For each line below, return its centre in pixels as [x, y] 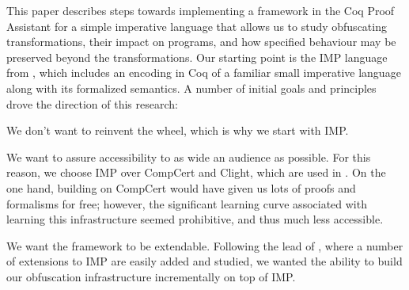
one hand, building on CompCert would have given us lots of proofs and [181, 187]
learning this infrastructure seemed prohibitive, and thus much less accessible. [195, 219]
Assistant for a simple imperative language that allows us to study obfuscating [197, 26]
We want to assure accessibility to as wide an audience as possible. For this [189, 156]
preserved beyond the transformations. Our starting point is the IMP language [197, 57]
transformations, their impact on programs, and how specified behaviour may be [201, 42]
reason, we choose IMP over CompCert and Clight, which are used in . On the [196, 172]
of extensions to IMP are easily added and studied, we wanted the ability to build [204, 261]
